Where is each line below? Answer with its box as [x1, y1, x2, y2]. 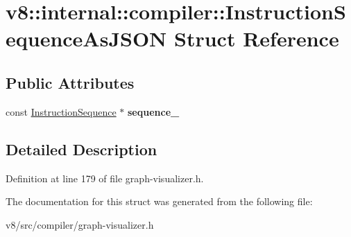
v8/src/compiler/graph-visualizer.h [6, 217, 154, 231]
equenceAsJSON [6, 24, 167, 53]
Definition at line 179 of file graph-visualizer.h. [6, 170, 204, 185]
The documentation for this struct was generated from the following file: [6, 194, 313, 209]
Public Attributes [6, 71, 135, 93]
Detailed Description [6, 138, 157, 159]
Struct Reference [174, 24, 339, 53]
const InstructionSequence [6, 104, 117, 119]
